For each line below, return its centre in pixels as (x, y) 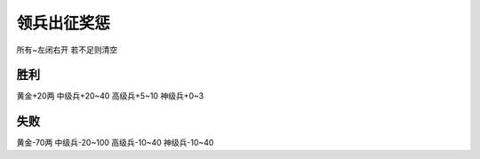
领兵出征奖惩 (64, 23)
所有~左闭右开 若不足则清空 (67, 50)
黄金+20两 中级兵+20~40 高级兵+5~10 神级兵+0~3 (110, 96)
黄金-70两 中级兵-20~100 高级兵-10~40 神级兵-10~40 (115, 143)
